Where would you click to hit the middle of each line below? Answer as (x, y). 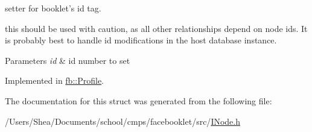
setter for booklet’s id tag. (53, 8)
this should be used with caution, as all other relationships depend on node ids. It (156, 28)
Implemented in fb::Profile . (55, 80)
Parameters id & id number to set (68, 60)
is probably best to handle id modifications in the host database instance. (141, 40)
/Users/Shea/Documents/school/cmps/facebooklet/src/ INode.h (123, 121)
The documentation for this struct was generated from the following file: (138, 100)
